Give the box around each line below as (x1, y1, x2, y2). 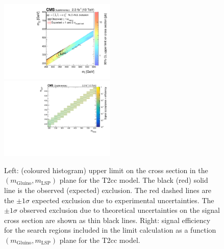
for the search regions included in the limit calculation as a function (4, 225, 216, 235)
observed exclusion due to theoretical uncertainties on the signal (19, 205, 220, 215)
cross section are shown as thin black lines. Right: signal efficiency (4, 214, 211, 225)
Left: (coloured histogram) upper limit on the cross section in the (4, 164, 208, 175)
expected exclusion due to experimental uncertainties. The (32, 195, 214, 205)
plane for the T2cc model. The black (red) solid (59, 175, 208, 185)
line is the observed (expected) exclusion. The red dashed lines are (4, 185, 212, 195)
